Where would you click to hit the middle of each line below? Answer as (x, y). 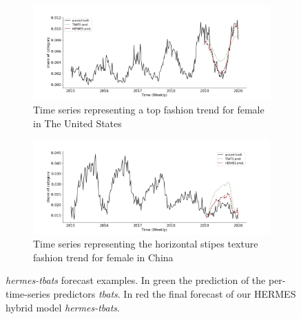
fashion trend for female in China (103, 257)
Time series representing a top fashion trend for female (149, 109)
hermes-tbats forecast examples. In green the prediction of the (136, 280)
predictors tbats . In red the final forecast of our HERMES (175, 293)
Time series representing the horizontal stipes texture (146, 244)
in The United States (77, 123)
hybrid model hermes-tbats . (63, 307)
